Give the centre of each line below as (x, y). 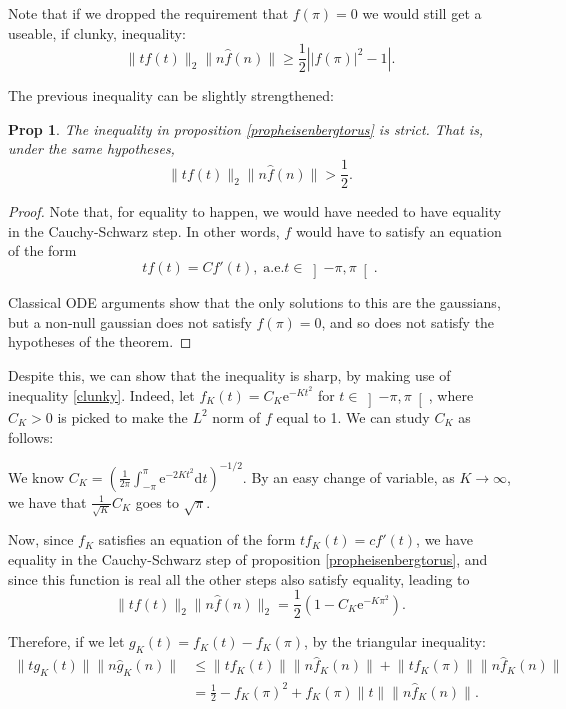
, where (451, 394)
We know (36, 476)
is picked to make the (122, 416)
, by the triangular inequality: (395, 641)
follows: (31, 436)
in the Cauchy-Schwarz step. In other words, (144, 230)
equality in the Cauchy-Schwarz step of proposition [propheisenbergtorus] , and (248, 558)
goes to (157, 501)
